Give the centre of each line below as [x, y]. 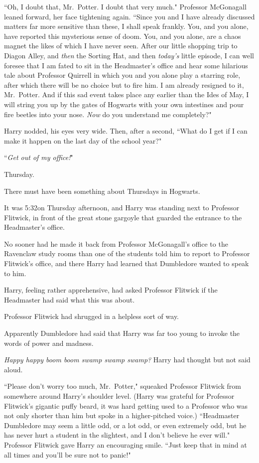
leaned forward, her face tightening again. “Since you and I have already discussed [129, 16]
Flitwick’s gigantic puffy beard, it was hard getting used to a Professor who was [126, 405]
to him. [15, 273]
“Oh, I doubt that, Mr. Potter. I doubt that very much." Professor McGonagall [125, 6]
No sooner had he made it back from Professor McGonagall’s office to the [116, 243]
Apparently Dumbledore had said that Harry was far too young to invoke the [122, 333]
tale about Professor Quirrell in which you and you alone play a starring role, [122, 75]
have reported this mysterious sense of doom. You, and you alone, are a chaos [123, 36]
